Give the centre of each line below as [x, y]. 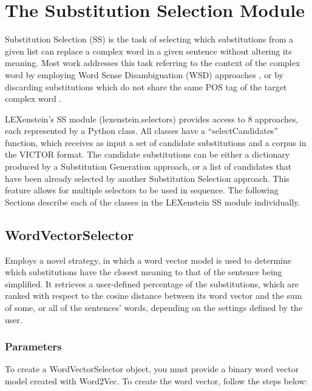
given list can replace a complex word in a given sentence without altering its [148, 51]
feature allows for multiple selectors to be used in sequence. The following [142, 190]
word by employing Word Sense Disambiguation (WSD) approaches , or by [144, 74]
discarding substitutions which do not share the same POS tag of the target [146, 86]
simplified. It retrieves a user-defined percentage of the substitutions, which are [152, 283]
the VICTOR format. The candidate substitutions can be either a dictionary [148, 154]
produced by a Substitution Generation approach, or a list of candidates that [148, 166]
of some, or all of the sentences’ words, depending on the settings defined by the [154, 308]
